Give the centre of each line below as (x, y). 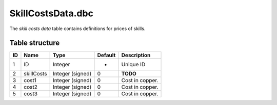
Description (136, 55)
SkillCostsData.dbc (51, 13)
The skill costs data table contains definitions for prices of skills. (77, 29)
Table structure (35, 43)
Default (106, 55)
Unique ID (133, 65)
